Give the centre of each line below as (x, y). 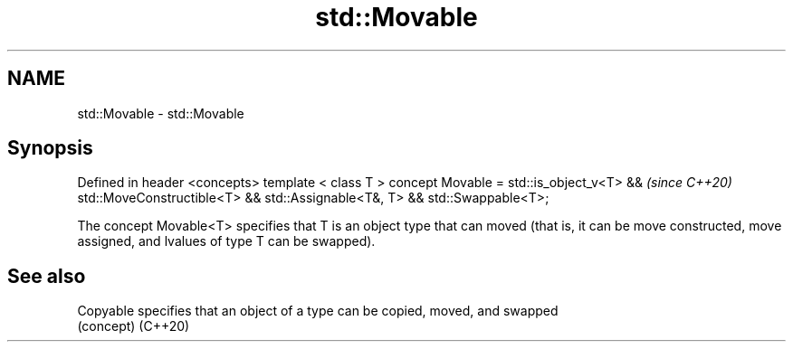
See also (47, 276)
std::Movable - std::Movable (161, 113)
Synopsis (50, 148)
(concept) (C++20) (134, 326)
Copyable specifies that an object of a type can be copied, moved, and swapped (318, 311)
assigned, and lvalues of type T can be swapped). (226, 241)
